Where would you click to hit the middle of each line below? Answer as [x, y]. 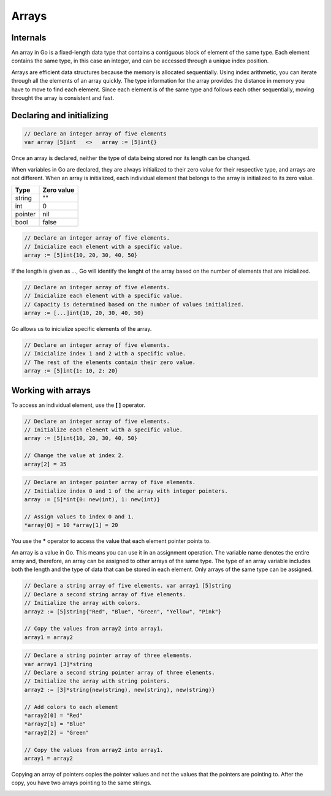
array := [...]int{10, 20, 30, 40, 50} [84, 313]
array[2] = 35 [45, 464]
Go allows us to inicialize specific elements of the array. [82, 329]
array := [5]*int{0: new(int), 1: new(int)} [92, 500]
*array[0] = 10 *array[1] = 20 [71, 525]
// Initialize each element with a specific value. [104, 430]
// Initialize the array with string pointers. [97, 681]
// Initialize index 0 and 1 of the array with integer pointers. [126, 491]
